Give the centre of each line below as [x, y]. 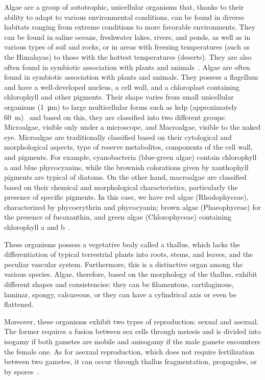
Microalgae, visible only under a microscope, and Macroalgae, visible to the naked [132, 127]
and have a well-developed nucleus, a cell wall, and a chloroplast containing [122, 87]
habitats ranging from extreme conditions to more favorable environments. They [130, 27]
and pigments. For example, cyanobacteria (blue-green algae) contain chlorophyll [130, 157]
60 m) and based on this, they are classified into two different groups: [115, 117]
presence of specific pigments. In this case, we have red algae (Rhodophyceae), [126, 197]
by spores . [22, 371]
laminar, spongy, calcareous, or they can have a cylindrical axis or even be [120, 294]
